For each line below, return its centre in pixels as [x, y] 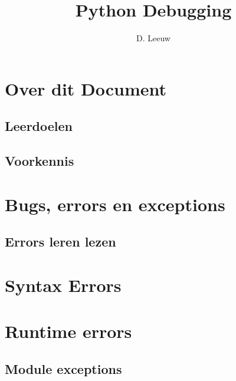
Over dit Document [86, 88]
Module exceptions [63, 368]
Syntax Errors [63, 285]
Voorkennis [40, 161]
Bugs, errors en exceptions [115, 204]
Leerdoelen [39, 126]
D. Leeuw [153, 38]
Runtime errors [68, 331]
